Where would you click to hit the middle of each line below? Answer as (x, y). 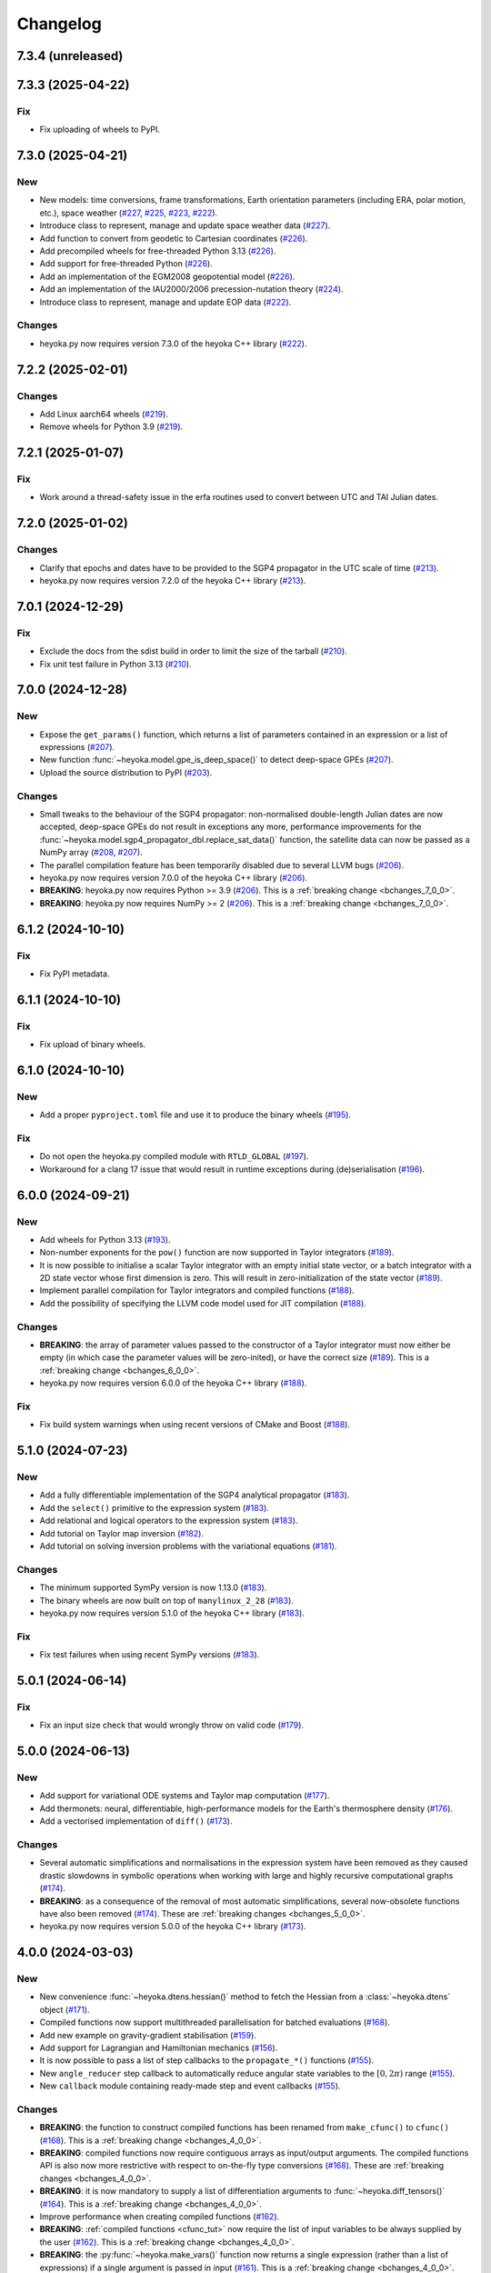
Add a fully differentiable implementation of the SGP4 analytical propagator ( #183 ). (195, 1495)
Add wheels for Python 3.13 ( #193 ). (105, 1239)
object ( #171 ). (65, 2009)
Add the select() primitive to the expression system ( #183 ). (155, 1507)
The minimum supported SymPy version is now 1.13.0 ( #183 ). (153, 1587)
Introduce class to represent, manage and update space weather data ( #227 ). (185, 225)
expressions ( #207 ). (77, 747)
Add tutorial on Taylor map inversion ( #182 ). (122, 1533)
